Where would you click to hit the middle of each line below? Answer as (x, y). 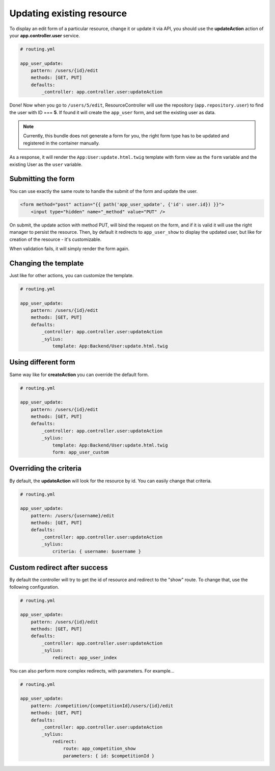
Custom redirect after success (59, 568)
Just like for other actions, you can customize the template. (72, 275)
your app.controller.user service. (45, 35)
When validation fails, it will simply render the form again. (70, 249)
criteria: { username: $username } (97, 551)
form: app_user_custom (80, 452)
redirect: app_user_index (85, 657)
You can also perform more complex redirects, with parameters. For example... (92, 670)
